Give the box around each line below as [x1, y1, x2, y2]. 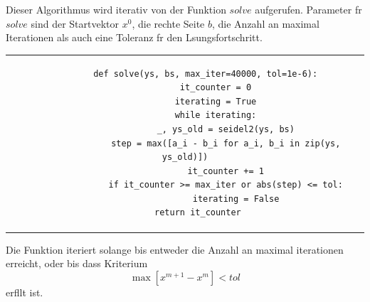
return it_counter [154, 207, 241, 218]
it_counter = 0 [179, 82, 252, 93]
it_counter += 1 [187, 166, 264, 176]
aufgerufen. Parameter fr [255, 2, 362, 16]
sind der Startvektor [31, 16, 120, 31]
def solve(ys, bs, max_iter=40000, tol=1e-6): [93, 68, 318, 79]
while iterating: [174, 110, 257, 121]
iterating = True [174, 96, 257, 107]
